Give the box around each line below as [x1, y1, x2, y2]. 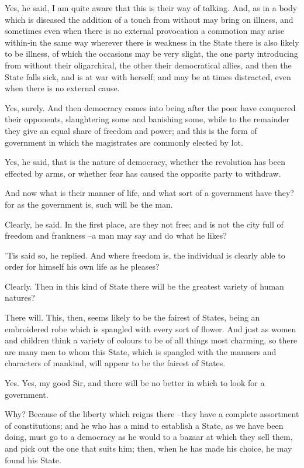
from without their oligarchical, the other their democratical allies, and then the [5, 58, 292, 71]
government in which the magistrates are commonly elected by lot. [5, 136, 243, 148]
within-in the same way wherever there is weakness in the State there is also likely [5, 36, 299, 48]
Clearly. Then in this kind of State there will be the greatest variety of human [5, 280, 284, 292]
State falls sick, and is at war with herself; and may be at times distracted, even [5, 70, 291, 82]
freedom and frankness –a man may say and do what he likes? [5, 229, 227, 242]
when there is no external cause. [5, 82, 120, 94]
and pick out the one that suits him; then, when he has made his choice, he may [5, 442, 292, 454]
